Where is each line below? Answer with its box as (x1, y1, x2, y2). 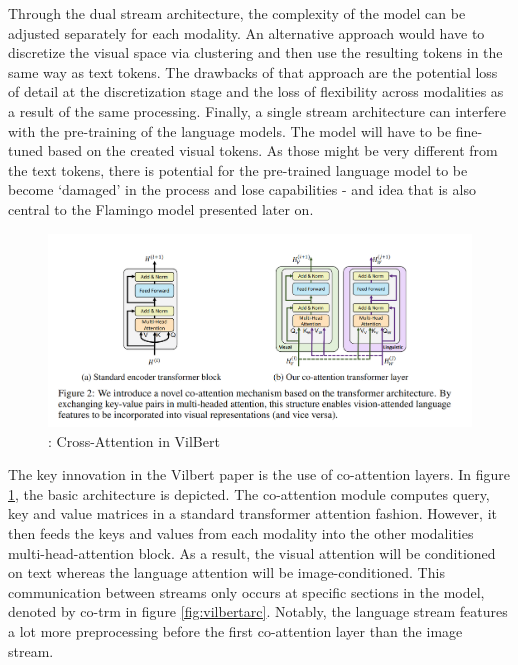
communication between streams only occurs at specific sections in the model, (8, 581, 485, 602)
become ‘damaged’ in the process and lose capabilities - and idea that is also (8, 179, 476, 200)
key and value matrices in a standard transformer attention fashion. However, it (8, 503, 497, 524)
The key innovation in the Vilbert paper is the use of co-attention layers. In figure (8, 464, 511, 485)
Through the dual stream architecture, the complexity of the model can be (8, 3, 466, 23)
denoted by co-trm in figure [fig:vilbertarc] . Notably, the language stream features (8, 601, 508, 622)
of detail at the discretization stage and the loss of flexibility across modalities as (8, 81, 504, 102)
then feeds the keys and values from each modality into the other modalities (8, 523, 474, 544)
